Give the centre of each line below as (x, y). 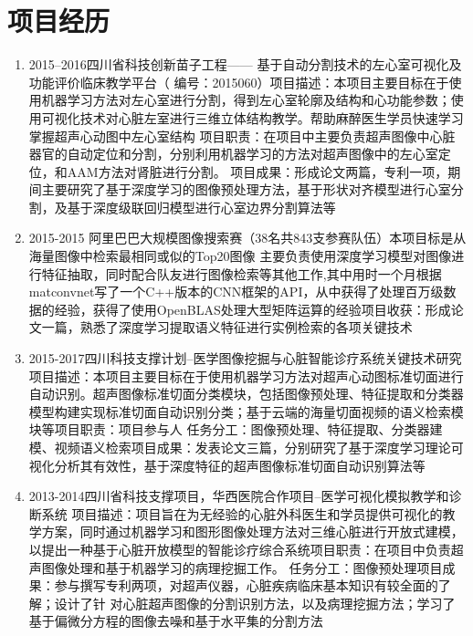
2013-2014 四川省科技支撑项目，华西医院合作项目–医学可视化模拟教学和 (239, 496)
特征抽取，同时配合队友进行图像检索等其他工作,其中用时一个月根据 (242, 273)
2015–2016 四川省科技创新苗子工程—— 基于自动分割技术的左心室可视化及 (245, 64)
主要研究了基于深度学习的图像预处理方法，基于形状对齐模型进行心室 (246, 189)
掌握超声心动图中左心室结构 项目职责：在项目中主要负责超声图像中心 (236, 136)
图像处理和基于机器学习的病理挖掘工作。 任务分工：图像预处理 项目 (242, 567)
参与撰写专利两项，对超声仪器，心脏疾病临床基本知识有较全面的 (246, 585)
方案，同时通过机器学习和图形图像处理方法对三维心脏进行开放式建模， (252, 532)
